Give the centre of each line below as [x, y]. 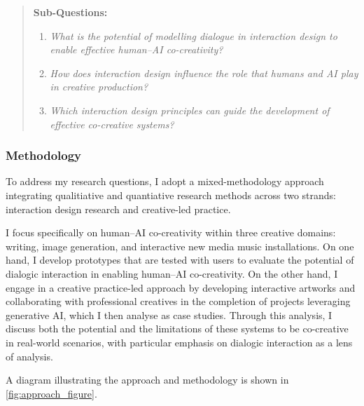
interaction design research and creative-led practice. [118, 209]
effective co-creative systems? [112, 124]
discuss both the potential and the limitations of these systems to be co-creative [177, 329]
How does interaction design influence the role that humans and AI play [204, 73]
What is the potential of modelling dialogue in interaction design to [194, 35]
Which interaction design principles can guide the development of [190, 110]
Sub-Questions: [70, 12]
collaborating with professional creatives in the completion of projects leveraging [178, 301]
